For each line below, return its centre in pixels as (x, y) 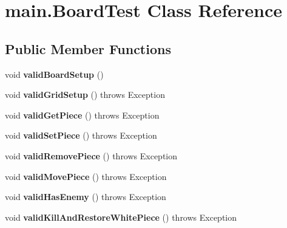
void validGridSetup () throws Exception (85, 95)
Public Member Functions (88, 48)
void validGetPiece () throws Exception (82, 115)
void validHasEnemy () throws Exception (86, 197)
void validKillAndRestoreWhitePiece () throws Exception (121, 217)
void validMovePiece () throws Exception (86, 176)
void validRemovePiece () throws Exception (91, 155)
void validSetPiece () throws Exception (81, 135)
